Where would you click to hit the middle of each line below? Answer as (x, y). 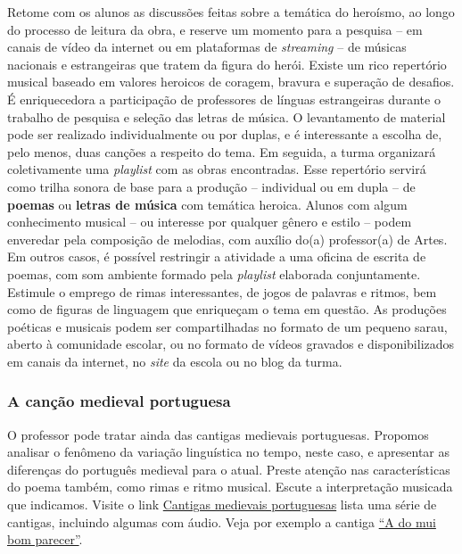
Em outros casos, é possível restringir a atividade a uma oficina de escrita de (217, 256)
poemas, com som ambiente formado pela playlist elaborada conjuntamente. (214, 273)
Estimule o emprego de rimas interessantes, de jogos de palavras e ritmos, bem (222, 291)
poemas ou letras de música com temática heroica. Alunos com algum (207, 204)
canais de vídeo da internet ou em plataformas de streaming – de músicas (207, 47)
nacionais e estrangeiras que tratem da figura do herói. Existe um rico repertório (227, 64)
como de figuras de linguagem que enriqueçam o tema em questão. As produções (227, 309)
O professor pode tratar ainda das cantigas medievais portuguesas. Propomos (218, 434)
